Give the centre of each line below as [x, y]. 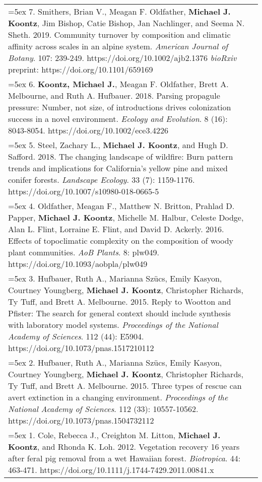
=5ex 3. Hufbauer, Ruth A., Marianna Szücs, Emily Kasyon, [115, 278]
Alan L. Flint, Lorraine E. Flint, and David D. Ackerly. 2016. [116, 229]
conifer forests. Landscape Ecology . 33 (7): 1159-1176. [102, 180]
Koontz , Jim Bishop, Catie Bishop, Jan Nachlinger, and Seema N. [126, 23]
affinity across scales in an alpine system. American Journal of [118, 46]
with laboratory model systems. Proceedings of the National [113, 325]
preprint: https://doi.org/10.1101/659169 [81, 69]
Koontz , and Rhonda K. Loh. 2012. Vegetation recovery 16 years [124, 446]
